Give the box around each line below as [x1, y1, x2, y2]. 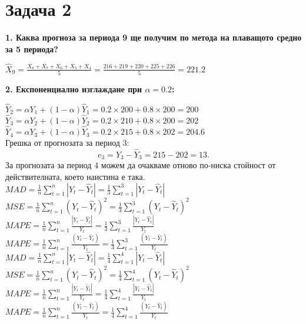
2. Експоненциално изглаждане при [5, 82, 142, 95]
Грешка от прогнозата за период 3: [5, 136, 129, 149]
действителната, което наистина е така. [5, 170, 145, 182]
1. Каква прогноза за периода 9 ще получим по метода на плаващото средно [5, 31, 302, 44]
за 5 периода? [5, 42, 58, 55]
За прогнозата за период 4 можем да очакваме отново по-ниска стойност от [5, 159, 276, 171]
